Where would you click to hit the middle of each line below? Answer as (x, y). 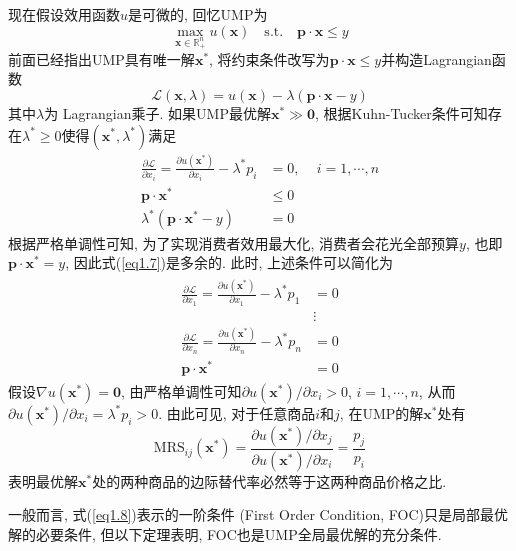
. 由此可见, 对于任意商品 (237, 412)
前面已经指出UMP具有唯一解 (101, 58)
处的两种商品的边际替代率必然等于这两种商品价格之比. (269, 480)
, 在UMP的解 (381, 412)
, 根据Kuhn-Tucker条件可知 (401, 112)
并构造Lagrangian (436, 58)
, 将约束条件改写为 (269, 58)
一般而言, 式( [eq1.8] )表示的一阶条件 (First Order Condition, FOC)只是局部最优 (258, 514)
